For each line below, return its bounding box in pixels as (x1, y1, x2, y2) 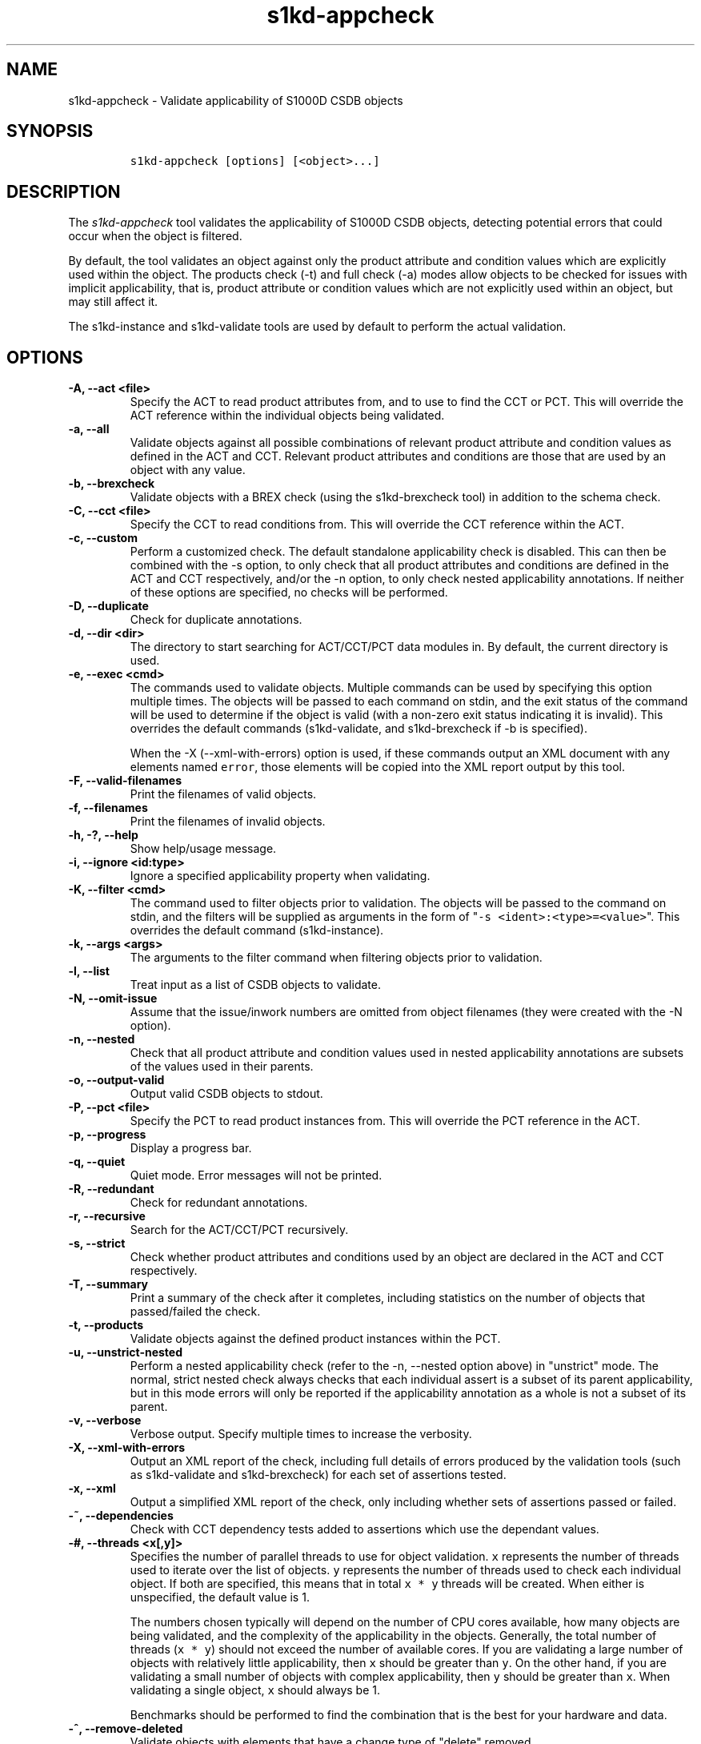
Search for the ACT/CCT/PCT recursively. (130, 1223, 349, 1237)
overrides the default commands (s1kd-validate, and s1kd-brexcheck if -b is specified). (130, 721, 587, 736)
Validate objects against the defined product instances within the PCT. (130, 1332, 501, 1346)
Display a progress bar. (130, 1141, 252, 1155)
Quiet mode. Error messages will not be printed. (130, 1168, 383, 1183)
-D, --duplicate (68, 599, 149, 613)
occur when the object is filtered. (68, 229, 242, 243)
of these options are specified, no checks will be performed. (130, 585, 448, 600)
